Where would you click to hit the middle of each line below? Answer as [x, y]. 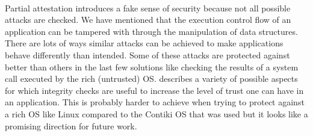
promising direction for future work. [71, 125]
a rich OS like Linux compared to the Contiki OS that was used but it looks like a [156, 113]
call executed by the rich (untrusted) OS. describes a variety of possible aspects [151, 79]
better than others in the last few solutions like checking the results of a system [152, 66]
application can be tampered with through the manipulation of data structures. [151, 31]
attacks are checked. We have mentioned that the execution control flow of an [148, 20]
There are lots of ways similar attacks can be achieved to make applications [144, 43]
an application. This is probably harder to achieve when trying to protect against [155, 102]
